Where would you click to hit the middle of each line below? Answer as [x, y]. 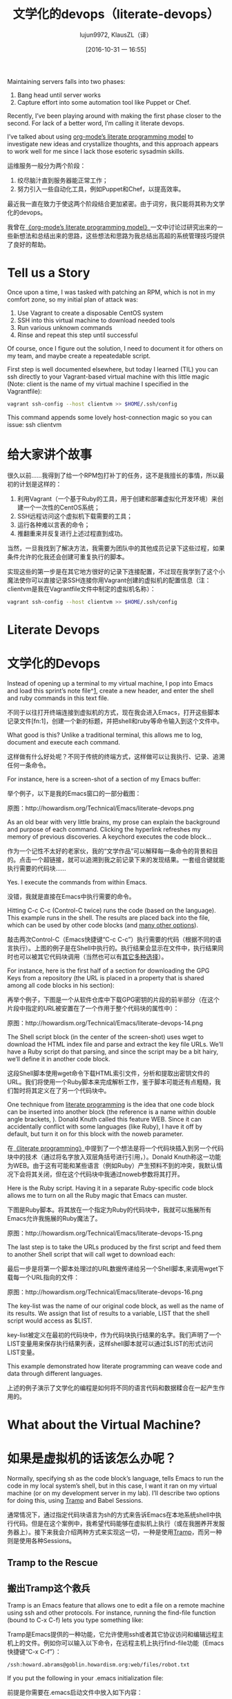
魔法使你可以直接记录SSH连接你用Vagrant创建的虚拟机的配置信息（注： [109, 580]
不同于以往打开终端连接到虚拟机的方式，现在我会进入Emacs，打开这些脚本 [113, 712]
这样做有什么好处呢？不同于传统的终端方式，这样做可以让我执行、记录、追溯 [116, 756]
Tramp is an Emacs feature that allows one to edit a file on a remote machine [116, 1605]
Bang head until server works [59, 95]
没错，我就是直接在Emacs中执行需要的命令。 [71, 896]
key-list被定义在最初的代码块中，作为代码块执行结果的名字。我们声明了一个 [114, 1334]
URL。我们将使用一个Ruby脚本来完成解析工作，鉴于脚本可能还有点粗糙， [111, 1081]
